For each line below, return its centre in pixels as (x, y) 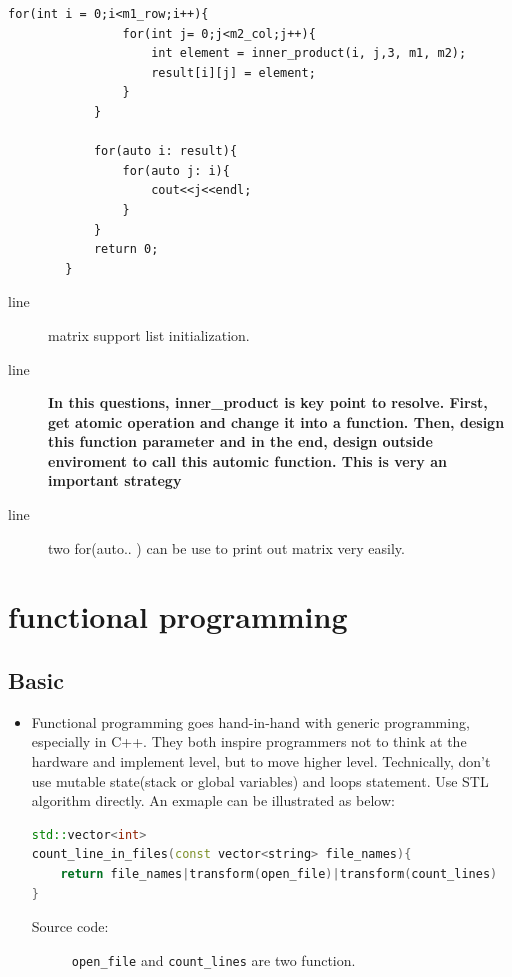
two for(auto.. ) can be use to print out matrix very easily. (226, 547)
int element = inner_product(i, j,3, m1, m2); (309, 53)
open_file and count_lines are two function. (213, 959)
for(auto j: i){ (176, 170)
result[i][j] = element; (233, 72)
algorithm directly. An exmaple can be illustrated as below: (213, 800)
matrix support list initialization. (149, 334)
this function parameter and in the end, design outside (240, 441)
